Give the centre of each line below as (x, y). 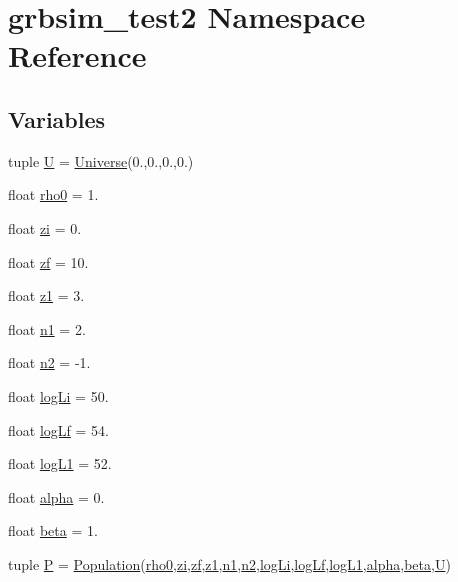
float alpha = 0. (56, 496)
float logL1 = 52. (60, 463)
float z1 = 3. (46, 295)
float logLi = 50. (58, 395)
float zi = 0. (45, 227)
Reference (77, 55)
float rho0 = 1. (53, 194)
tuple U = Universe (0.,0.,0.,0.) (101, 160)
